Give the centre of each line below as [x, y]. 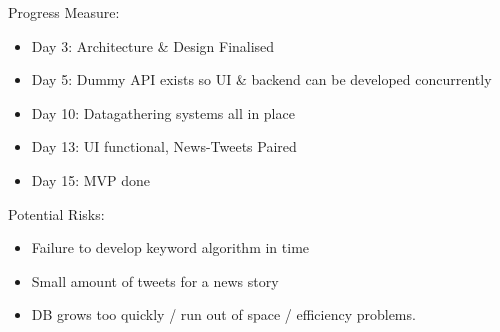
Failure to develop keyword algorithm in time [170, 247]
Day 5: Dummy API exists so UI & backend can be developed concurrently [261, 79]
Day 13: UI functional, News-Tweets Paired [164, 146]
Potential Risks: [56, 213]
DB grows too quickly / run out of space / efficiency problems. [223, 314]
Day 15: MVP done [91, 179]
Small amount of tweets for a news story [155, 280]
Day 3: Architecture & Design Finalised [153, 45]
